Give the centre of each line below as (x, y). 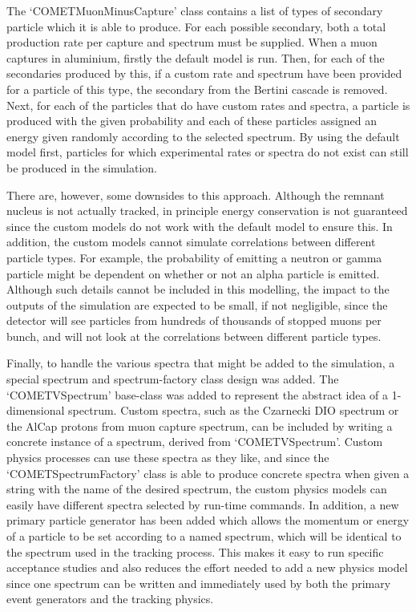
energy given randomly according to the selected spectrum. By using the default (203, 136)
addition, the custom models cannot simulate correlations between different (191, 242)
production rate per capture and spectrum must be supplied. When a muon (192, 42)
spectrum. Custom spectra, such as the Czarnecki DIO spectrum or (234, 410)
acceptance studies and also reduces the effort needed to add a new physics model (207, 567)
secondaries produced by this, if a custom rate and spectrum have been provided (204, 73)
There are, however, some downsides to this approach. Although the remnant (196, 195)
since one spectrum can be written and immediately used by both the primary (199, 583)
